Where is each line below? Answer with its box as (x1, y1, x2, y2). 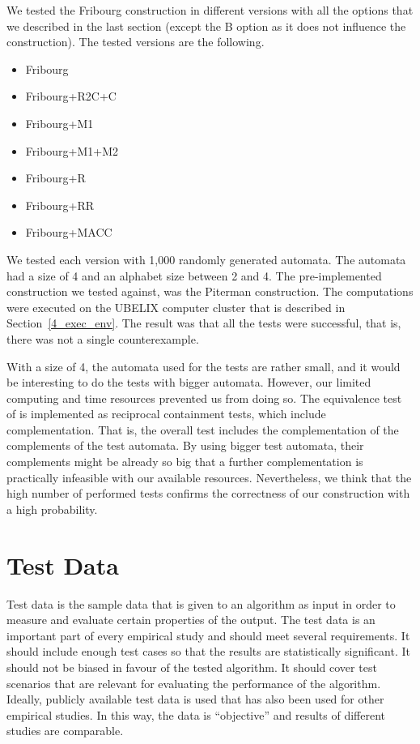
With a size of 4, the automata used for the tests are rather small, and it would (6, 357, 401, 374)
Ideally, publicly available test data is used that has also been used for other (6, 691, 384, 708)
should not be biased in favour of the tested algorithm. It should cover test (6, 658, 377, 675)
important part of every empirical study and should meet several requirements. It (6, 626, 410, 644)
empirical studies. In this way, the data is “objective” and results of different (6, 706, 386, 723)
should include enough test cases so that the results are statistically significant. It (6, 643, 410, 660)
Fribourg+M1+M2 (25, 142, 119, 159)
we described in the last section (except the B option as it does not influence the (6, 17, 406, 34)
